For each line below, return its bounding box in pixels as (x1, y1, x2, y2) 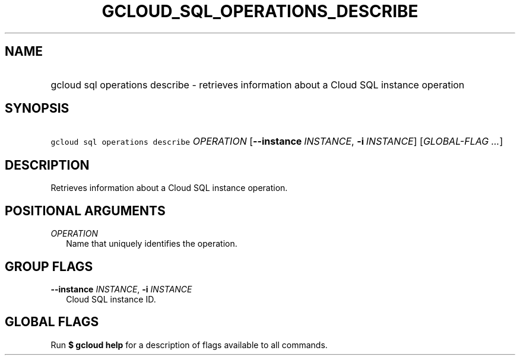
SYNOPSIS (5, 101, 69, 116)
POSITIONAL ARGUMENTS (5, 203, 166, 218)
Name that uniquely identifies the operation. (66, 238, 237, 249)
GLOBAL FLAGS (5, 314, 99, 330)
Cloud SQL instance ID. (66, 294, 156, 304)
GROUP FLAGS (5, 259, 93, 274)
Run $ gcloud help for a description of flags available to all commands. (50, 339, 328, 350)
